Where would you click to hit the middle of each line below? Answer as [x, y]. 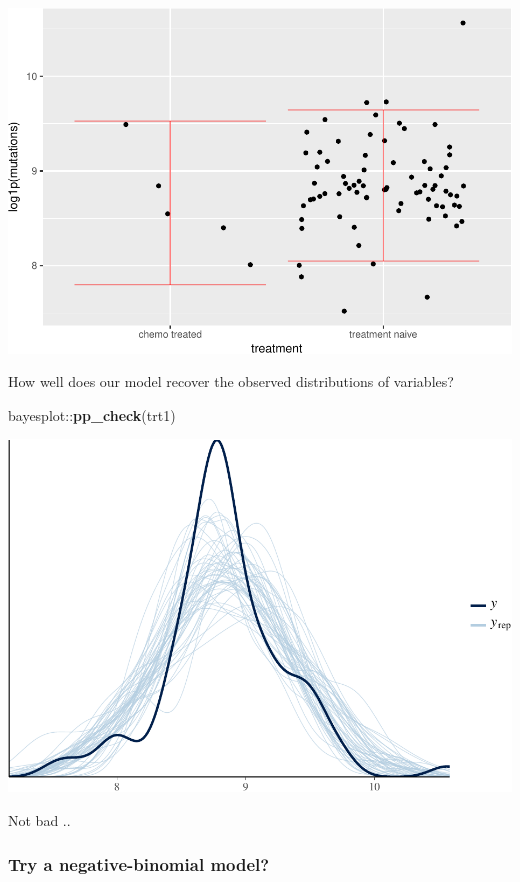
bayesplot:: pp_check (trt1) [92, 414]
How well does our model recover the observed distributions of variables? [231, 381]
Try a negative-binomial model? [139, 864]
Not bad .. [39, 819]
